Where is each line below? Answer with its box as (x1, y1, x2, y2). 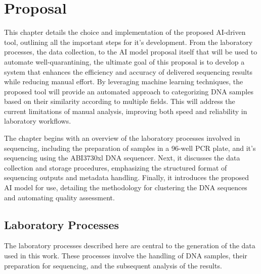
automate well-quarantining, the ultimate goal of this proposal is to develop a (4, 56, 245, 67)
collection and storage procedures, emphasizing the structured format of (4, 162, 227, 173)
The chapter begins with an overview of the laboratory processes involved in (4, 133, 240, 143)
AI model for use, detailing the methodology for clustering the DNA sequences (4, 182, 247, 193)
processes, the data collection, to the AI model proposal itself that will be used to (4, 46, 257, 57)
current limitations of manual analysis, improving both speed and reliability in (4, 105, 247, 116)
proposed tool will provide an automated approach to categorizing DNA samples (4, 86, 253, 96)
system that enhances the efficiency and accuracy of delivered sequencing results (4, 66, 252, 77)
